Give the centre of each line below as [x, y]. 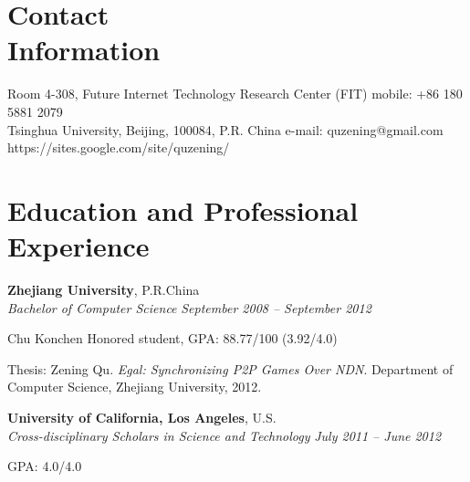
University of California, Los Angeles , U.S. [142, 417]
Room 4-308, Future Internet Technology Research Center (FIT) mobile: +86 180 [235, 94]
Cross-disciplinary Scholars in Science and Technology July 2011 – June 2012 [225, 435]
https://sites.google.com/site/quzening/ [119, 147]
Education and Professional [183, 210]
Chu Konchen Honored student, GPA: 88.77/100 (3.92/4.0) [172, 338]
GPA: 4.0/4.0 [45, 466]
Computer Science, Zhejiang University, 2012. [135, 387]
